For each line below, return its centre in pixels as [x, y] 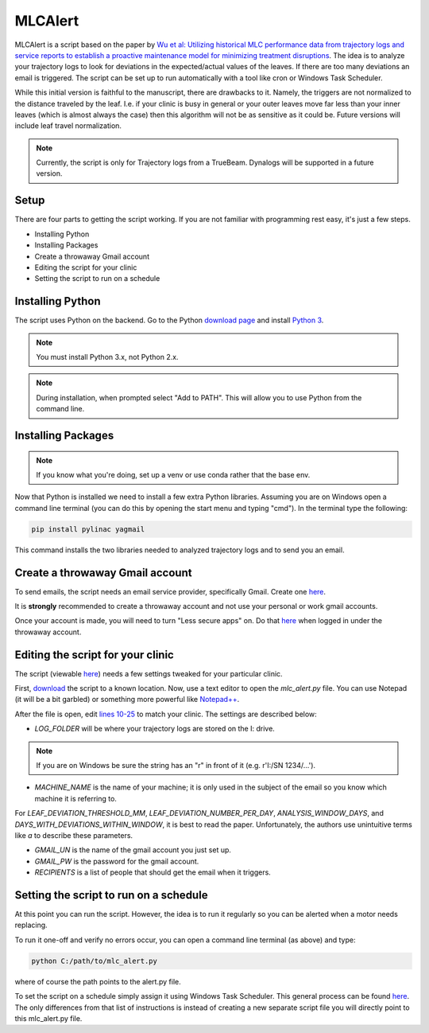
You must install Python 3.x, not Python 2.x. [107, 357]
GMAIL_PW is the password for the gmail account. [117, 861]
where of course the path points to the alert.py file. [98, 981]
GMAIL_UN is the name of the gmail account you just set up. [133, 850]
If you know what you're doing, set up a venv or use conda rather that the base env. [173, 474]
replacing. [31, 925]
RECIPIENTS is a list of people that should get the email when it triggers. [153, 872]
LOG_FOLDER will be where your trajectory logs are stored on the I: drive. [155, 729]
